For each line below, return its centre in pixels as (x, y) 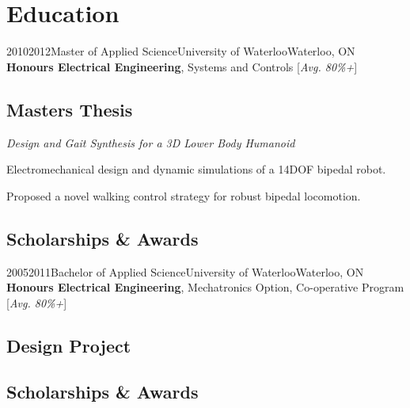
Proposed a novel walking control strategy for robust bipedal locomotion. (184, 195)
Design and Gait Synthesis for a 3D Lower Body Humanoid (151, 142)
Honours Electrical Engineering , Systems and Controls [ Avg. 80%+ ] (182, 66)
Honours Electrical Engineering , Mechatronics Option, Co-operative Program (205, 287)
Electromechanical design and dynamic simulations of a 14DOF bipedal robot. (196, 169)
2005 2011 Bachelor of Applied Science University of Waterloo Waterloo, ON (185, 271)
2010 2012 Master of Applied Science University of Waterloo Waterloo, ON (181, 51)
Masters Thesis (70, 109)
